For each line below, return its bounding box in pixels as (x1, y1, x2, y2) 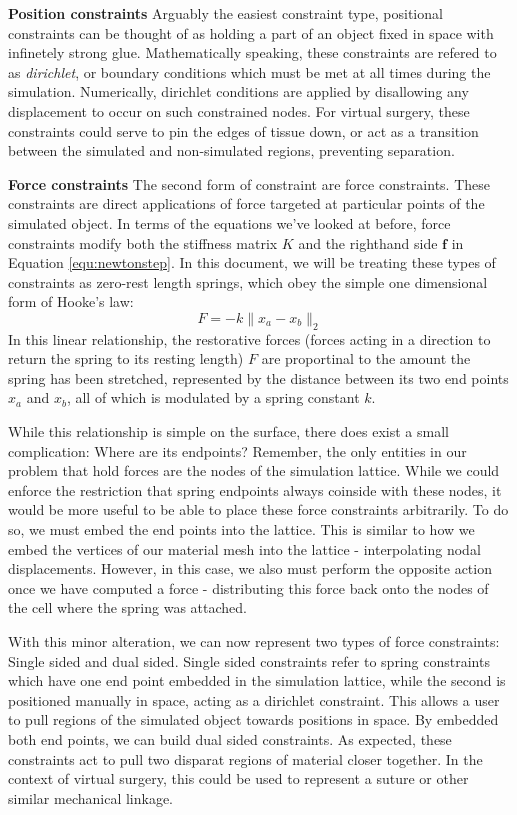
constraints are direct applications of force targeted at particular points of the (8, 193, 485, 214)
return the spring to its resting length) (8, 348, 244, 369)
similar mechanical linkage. (8, 787, 174, 808)
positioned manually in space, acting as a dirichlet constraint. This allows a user (8, 689, 500, 710)
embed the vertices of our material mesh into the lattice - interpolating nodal (8, 538, 481, 559)
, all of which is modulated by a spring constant (66, 387, 360, 408)
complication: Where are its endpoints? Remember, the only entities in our (8, 440, 467, 461)
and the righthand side (298, 232, 438, 253)
